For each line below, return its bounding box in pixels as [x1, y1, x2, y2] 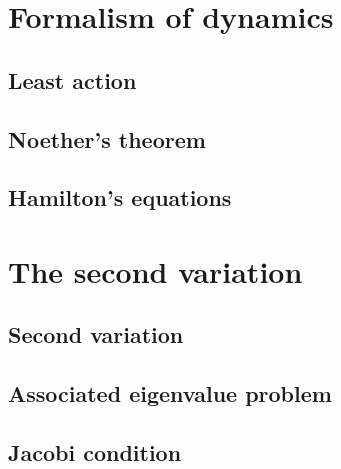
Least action [8, 64, 137, 95]
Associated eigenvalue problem [8, 378, 332, 409]
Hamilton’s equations [8, 182, 232, 213]
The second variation [8, 250, 303, 291]
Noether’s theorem [8, 123, 206, 154]
